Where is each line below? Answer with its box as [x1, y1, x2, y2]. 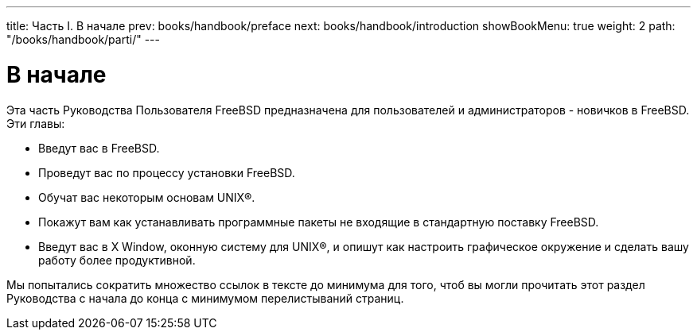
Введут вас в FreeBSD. [38, 141, 160, 155]
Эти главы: [6, 116, 65, 130]
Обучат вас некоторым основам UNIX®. [38, 190, 255, 204]
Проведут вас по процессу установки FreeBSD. [38, 165, 295, 180]
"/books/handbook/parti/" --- [6, 33, 160, 46]
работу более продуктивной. [38, 253, 196, 267]
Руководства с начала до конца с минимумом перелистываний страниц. [6, 291, 404, 305]
